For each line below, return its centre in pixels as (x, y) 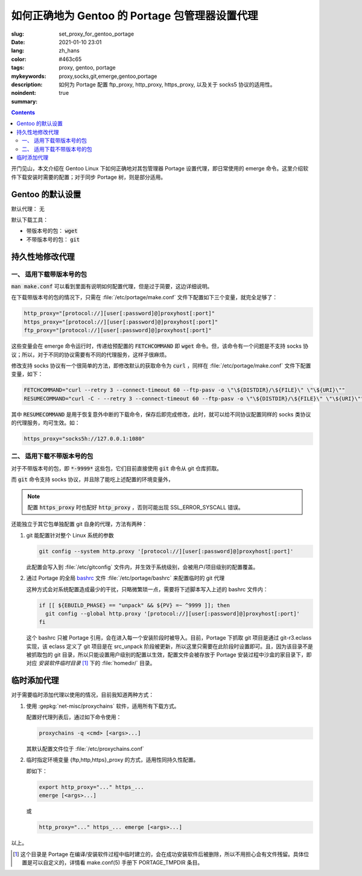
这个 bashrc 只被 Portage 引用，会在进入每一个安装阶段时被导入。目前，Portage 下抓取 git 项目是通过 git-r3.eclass (169, 638)
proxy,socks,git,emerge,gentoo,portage (108, 76)
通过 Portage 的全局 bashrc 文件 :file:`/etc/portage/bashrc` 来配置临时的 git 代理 (125, 578)
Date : (18, 42)
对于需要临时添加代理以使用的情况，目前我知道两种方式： (82, 695)
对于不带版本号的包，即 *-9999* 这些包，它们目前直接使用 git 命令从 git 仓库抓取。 (117, 468)
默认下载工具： (30, 220)
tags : (18, 68)
